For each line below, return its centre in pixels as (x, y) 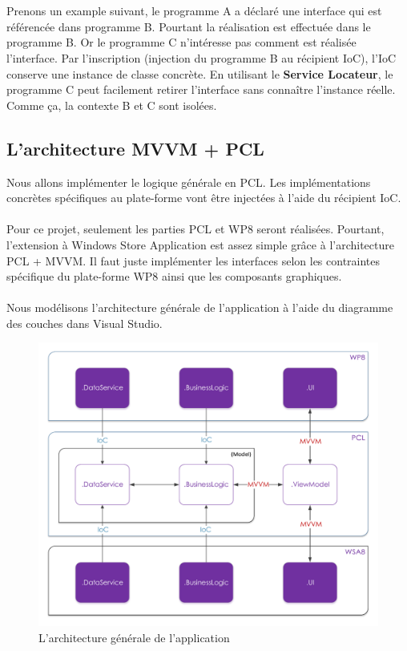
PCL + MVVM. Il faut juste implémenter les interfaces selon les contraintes (193, 260)
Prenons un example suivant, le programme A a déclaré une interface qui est (194, 11)
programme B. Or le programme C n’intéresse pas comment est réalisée (181, 42)
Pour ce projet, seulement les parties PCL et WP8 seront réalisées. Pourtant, (195, 229)
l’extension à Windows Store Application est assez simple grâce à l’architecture (200, 244)
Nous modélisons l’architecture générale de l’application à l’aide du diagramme (200, 307)
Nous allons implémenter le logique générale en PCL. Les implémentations (189, 182)
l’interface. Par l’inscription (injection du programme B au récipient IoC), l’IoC (201, 57)
